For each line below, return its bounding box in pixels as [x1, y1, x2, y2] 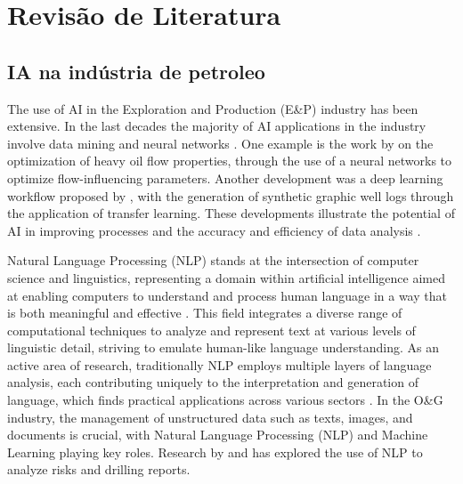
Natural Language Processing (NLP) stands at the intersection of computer [7, 251, 419, 270]
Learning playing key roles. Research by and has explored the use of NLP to [7, 442, 423, 461]
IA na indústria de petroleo [7, 57, 265, 85]
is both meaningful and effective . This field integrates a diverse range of [7, 303, 402, 322]
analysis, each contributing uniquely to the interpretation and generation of [7, 373, 418, 391]
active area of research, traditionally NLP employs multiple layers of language [7, 355, 432, 374]
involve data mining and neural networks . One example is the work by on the [7, 133, 434, 152]
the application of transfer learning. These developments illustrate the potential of [7, 204, 455, 222]
